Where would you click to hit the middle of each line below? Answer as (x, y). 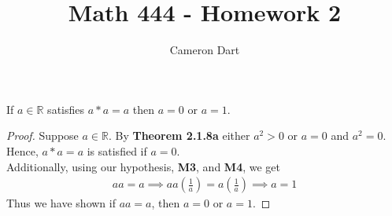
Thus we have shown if (61, 203)
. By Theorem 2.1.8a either (179, 135)
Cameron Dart (205, 50)
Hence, (22, 150)
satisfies (66, 109)
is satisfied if (117, 150)
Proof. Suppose (43, 135)
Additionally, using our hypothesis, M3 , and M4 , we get (144, 166)
